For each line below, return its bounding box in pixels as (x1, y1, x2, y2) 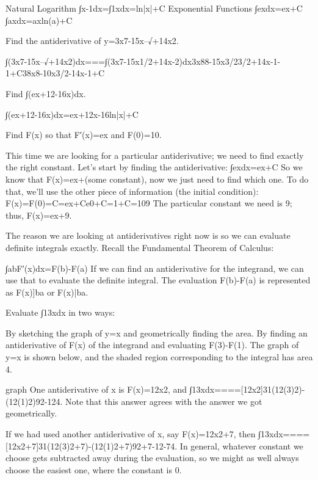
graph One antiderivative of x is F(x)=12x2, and (5, 383, 187, 396)
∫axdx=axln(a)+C (5, 13, 73, 26)
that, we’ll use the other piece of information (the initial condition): (5, 184, 259, 197)
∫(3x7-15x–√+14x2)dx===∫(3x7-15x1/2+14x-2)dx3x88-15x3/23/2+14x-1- (5, 54, 281, 67)
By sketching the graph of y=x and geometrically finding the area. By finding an (5, 326, 308, 339)
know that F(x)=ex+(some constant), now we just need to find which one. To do (5, 172, 309, 185)
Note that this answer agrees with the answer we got (65, 395, 262, 407)
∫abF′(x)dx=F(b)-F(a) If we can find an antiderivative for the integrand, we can (5, 261, 304, 274)
